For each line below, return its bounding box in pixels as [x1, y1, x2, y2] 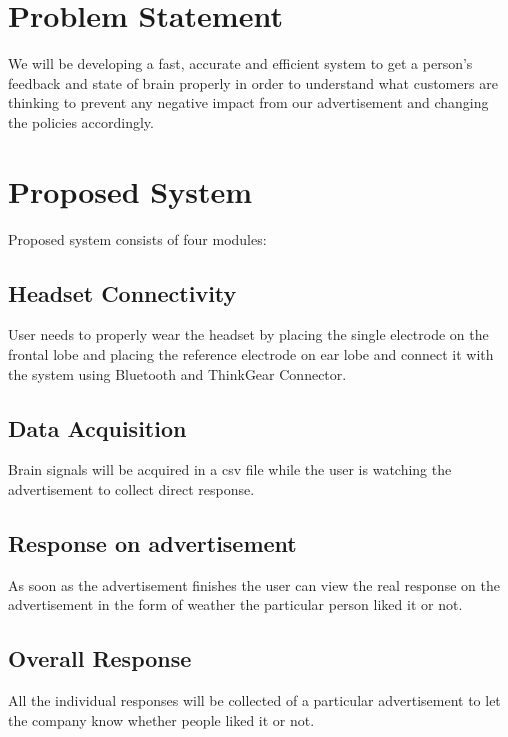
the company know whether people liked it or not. [8, 709, 315, 730]
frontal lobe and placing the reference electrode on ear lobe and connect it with [8, 344, 494, 365]
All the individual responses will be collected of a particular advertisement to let [8, 690, 501, 711]
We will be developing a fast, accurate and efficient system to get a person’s [8, 53, 473, 74]
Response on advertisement [8, 527, 297, 558]
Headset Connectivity [8, 277, 237, 308]
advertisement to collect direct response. [8, 479, 255, 499]
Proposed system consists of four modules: [8, 228, 267, 249]
